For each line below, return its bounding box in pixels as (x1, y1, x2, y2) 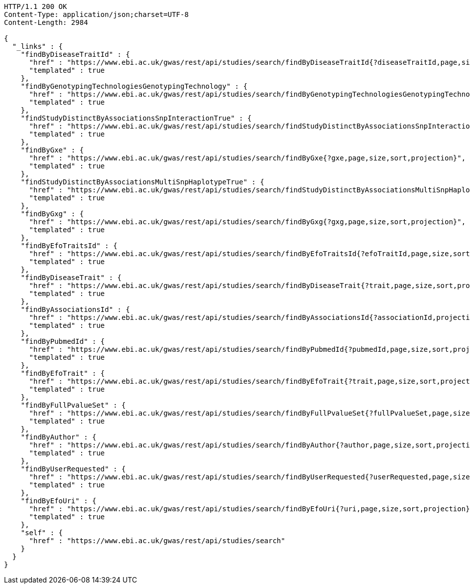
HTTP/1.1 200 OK (4, 2, 67, 10)
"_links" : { (12, 42, 63, 50)
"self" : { (20, 529, 63, 537)
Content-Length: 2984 (4, 18, 88, 26)
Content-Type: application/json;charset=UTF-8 (4, 10, 189, 18)
